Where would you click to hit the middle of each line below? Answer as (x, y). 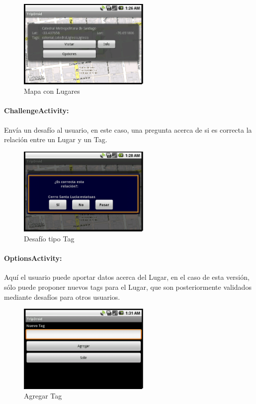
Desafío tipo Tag (49, 239)
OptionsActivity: (33, 258)
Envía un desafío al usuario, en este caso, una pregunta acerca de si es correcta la (128, 129)
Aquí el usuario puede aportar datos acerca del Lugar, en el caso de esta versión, (127, 277)
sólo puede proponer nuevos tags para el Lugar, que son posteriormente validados (128, 287)
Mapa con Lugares (52, 91)
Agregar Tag (43, 396)
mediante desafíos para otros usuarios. (62, 297)
